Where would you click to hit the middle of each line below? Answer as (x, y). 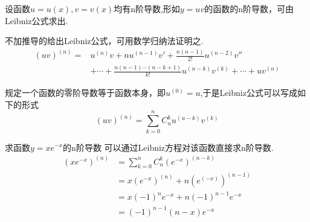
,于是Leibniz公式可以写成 (249, 93)
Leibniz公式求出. (37, 20)
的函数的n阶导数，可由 (249, 8)
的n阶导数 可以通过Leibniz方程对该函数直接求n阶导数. (168, 147)
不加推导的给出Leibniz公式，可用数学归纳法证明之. (104, 41)
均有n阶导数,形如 (147, 8)
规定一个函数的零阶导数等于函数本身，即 (85, 93)
